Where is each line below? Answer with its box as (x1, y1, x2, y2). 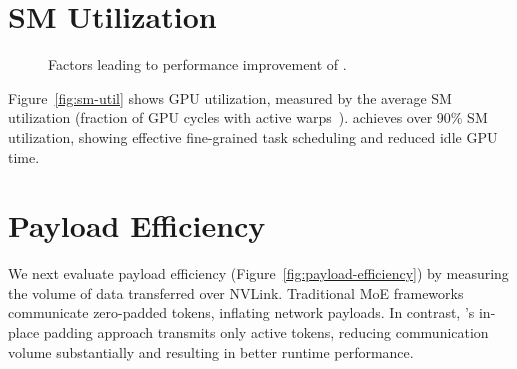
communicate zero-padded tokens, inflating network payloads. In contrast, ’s (8, 302, 475, 323)
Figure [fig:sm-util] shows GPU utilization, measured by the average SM (8, 87, 452, 108)
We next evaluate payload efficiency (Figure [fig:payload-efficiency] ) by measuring (8, 263, 509, 284)
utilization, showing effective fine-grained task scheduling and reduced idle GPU (8, 126, 498, 147)
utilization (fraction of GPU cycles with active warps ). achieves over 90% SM (8, 107, 488, 128)
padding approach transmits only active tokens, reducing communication (43, 322, 489, 342)
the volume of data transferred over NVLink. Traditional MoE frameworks (8, 282, 464, 303)
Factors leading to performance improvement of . (48, 54, 347, 75)
